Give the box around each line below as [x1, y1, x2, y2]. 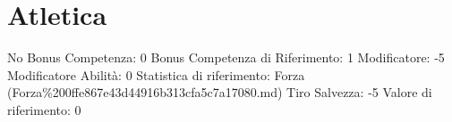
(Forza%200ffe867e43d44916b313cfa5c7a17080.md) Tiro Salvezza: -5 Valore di [7, 83, 432, 102]
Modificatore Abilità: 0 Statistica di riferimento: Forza [7, 65, 305, 84]
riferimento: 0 [7, 100, 81, 118]
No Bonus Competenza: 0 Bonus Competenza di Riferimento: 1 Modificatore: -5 [7, 48, 445, 67]
